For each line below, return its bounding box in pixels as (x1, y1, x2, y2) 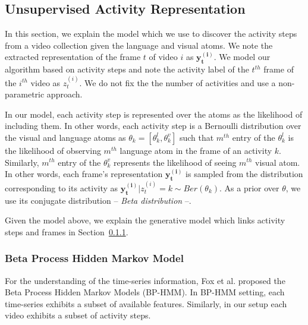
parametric (5, 88, 45, 100)
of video (149, 51, 178, 63)
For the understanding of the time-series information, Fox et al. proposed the (5, 274, 285, 286)
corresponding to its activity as (5, 181, 118, 194)
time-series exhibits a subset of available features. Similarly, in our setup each (5, 297, 287, 310)
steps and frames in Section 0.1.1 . (5, 225, 128, 238)
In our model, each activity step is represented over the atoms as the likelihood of (5, 108, 303, 120)
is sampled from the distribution (186, 168, 303, 180)
